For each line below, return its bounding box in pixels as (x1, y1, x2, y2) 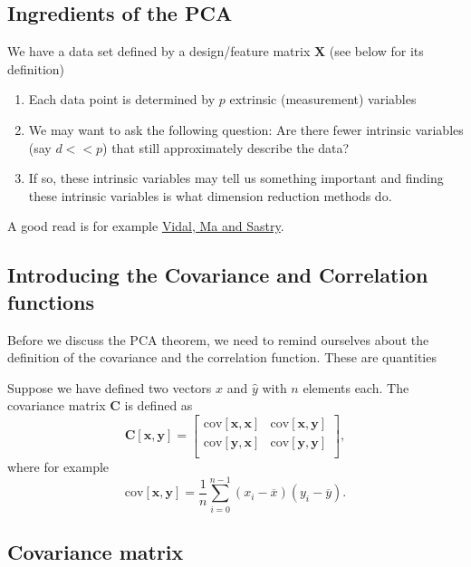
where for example (7, 457, 110, 476)
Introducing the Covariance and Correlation (7, 261, 428, 289)
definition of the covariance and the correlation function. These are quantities (7, 348, 437, 367)
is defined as (124, 396, 193, 415)
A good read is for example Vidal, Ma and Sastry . (7, 216, 284, 235)
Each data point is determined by (28, 90, 216, 109)
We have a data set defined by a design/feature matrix (7, 42, 311, 61)
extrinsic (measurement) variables (229, 90, 417, 109)
